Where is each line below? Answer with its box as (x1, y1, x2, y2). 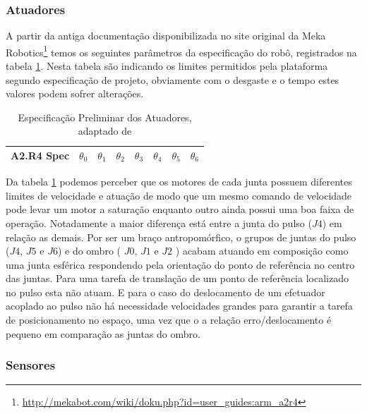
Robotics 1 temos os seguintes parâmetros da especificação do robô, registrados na (6, 42, 357, 59)
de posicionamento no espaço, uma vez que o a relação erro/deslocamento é (6, 312, 332, 327)
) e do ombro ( (57, 243, 121, 258)
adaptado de (78, 123, 132, 138)
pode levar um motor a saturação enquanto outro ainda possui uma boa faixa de (6, 202, 354, 217)
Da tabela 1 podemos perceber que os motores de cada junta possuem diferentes (6, 174, 352, 189)
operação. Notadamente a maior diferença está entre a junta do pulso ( (6, 215, 312, 230)
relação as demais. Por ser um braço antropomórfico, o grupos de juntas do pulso (6, 229, 356, 244)
